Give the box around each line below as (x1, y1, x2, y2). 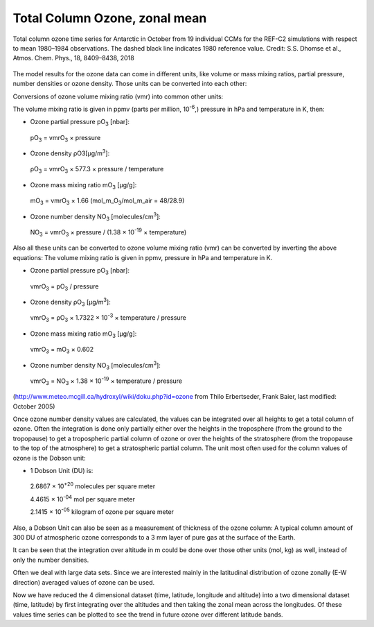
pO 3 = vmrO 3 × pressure (30, 133, 101, 144)
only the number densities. (12, 556, 89, 564)
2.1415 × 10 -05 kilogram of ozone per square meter (30, 506, 175, 516)
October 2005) (12, 402, 55, 411)
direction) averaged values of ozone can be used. (12, 578, 155, 586)
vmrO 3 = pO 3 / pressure (30, 282, 99, 292)
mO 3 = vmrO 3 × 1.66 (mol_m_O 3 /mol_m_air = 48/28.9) (30, 196, 185, 207)
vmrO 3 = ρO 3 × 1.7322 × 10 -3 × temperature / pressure (30, 312, 187, 324)
